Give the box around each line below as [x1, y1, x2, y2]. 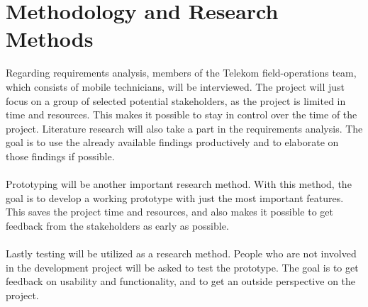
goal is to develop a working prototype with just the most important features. [6, 190, 344, 205]
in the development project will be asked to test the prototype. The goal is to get [6, 259, 359, 274]
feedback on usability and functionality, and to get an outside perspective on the [6, 274, 356, 289]
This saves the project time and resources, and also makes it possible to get [6, 204, 333, 219]
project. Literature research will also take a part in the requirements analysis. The [6, 121, 363, 135]
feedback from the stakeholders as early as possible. [6, 218, 229, 233]
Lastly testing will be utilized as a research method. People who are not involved [6, 246, 357, 261]
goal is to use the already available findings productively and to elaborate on [6, 135, 339, 150]
